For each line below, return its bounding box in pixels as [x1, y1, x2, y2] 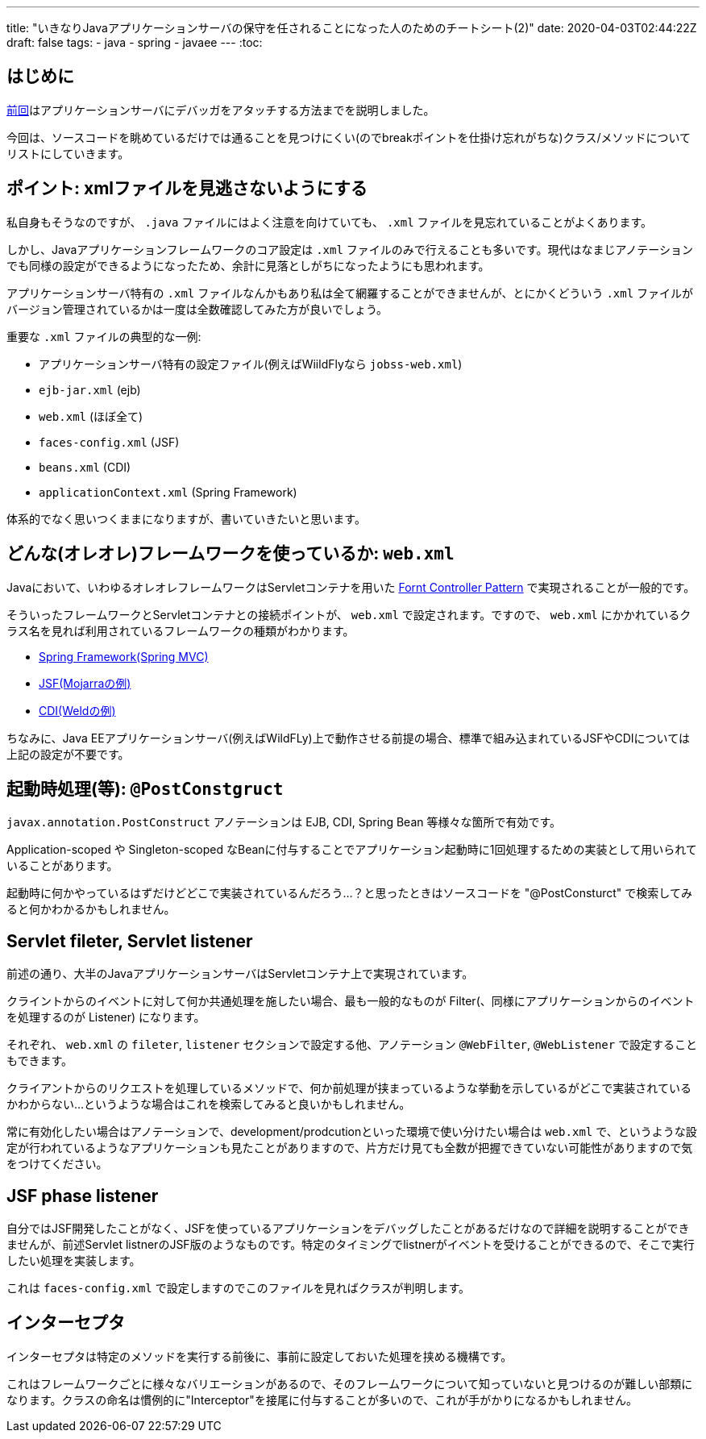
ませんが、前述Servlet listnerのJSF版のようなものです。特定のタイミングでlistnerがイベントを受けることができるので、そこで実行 [6, 1237, 695, 1252]
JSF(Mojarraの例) [39, 676, 131, 690]
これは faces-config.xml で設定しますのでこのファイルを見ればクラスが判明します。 [6, 1281, 471, 1296]
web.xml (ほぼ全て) [39, 409, 143, 423]
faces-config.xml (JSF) [39, 435, 180, 449]
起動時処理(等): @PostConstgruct [6, 778, 284, 799]
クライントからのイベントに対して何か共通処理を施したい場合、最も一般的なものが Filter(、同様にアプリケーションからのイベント [6, 994, 695, 1009]
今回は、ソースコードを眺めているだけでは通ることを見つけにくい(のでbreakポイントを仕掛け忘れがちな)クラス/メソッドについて [6, 130, 691, 144]
